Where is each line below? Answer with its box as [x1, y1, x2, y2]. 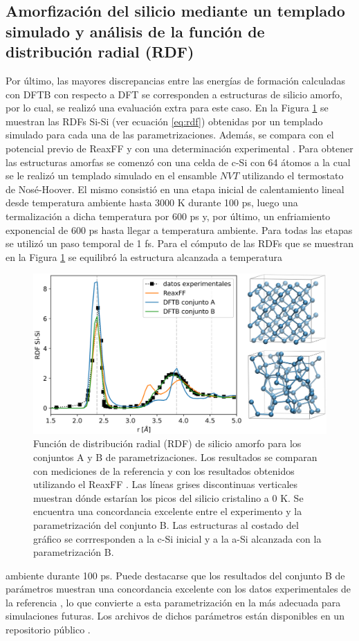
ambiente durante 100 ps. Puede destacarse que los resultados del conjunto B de [6, 568, 345, 582]
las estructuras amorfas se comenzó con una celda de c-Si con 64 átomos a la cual [6, 154, 351, 169]
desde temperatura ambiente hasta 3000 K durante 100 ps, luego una [6, 195, 298, 210]
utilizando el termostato [242, 168, 344, 183]
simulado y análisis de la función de [6, 20, 265, 42]
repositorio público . [6, 622, 91, 637]
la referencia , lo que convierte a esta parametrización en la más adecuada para [6, 595, 341, 609]
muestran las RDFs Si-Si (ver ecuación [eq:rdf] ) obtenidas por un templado [6, 114, 323, 128]
